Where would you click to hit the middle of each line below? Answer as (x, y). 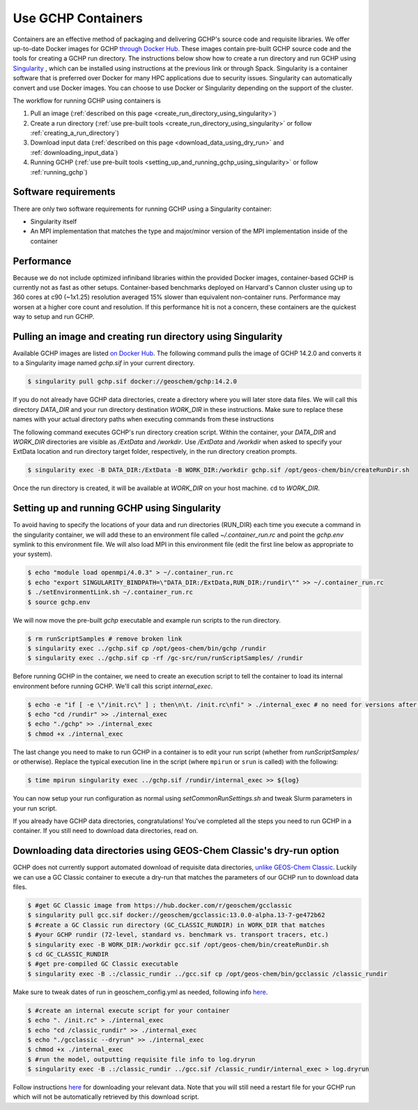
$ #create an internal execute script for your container (129, 1010)
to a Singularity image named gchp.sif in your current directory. (104, 363)
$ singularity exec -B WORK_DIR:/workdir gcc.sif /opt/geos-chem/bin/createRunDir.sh (178, 945)
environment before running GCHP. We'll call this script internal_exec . (113, 686)
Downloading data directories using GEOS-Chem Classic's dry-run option (176, 851)
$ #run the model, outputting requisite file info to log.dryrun (141, 1059)
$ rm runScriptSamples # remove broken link (105, 638)
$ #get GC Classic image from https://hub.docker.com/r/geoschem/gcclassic (160, 905)
